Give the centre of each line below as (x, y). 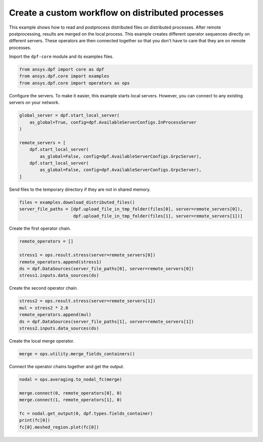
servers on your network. (34, 103)
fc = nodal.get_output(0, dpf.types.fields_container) (86, 413)
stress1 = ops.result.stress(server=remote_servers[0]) (87, 255)
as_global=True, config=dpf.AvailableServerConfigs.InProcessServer (113, 122)
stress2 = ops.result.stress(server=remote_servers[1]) (87, 301)
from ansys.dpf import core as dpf (62, 70)
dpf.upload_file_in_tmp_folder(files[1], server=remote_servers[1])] (158, 216)
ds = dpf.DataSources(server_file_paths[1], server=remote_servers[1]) (107, 322)
